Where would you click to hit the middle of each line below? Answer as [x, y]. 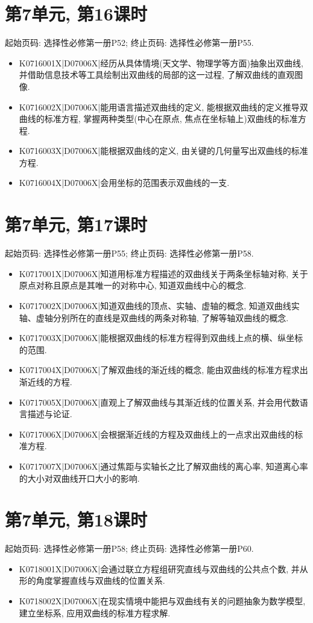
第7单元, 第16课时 [76, 14]
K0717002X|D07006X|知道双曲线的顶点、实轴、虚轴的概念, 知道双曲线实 [159, 305]
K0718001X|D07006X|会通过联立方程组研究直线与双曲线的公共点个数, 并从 [163, 568]
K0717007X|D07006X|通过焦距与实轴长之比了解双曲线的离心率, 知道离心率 [163, 466]
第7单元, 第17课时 [76, 224]
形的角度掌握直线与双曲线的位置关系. [92, 580]
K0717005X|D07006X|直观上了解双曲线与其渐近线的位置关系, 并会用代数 [159, 402]
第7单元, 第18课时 [76, 519]
